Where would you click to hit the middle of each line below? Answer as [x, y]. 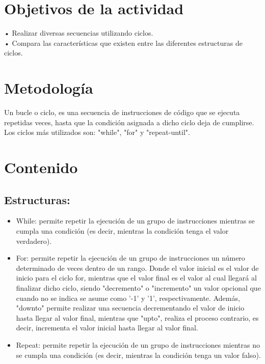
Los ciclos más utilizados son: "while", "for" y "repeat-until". [97, 132]
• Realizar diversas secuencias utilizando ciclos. [79, 33]
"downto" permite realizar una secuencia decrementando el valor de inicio [130, 308]
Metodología [49, 88]
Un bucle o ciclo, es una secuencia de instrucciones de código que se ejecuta [122, 112]
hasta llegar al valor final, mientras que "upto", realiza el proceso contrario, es [137, 317]
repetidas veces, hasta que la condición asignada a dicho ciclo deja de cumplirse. [129, 122]
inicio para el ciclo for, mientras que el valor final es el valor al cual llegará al [136, 278]
